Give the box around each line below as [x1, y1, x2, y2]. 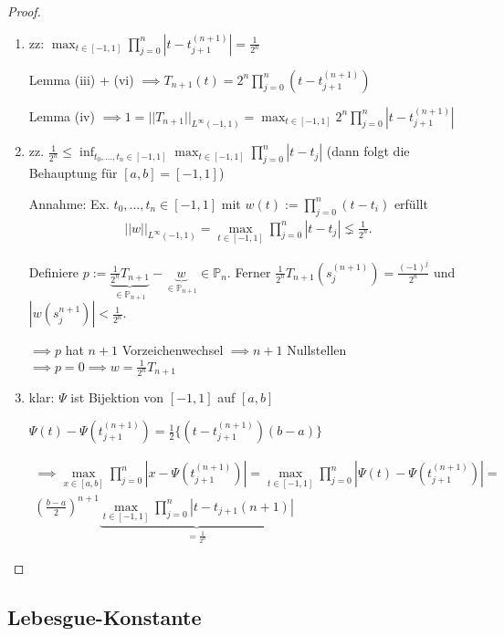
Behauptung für [28, 163, 118, 182]
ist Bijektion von [70, 388, 164, 407]
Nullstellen [287, 340, 347, 360]
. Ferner [226, 262, 271, 281]
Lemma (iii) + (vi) [28, 69, 134, 89]
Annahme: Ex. [28, 193, 110, 213]
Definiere [28, 262, 79, 281]
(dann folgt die [326, 141, 410, 161]
